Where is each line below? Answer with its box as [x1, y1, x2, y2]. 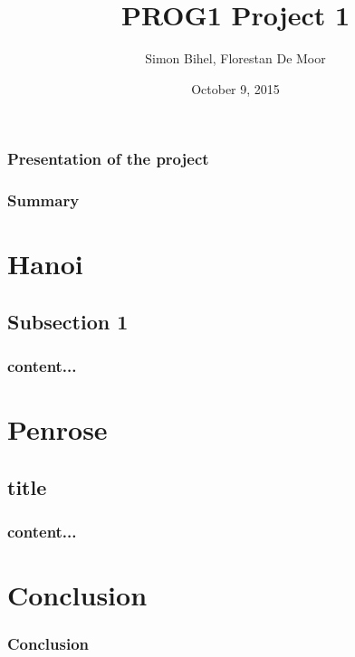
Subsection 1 [7, 307, 129, 335]
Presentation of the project [7, 148, 209, 170]
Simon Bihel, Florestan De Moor [145, 49, 326, 68]
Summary [7, 189, 80, 212]
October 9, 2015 [191, 79, 280, 98]
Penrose [7, 411, 108, 448]
